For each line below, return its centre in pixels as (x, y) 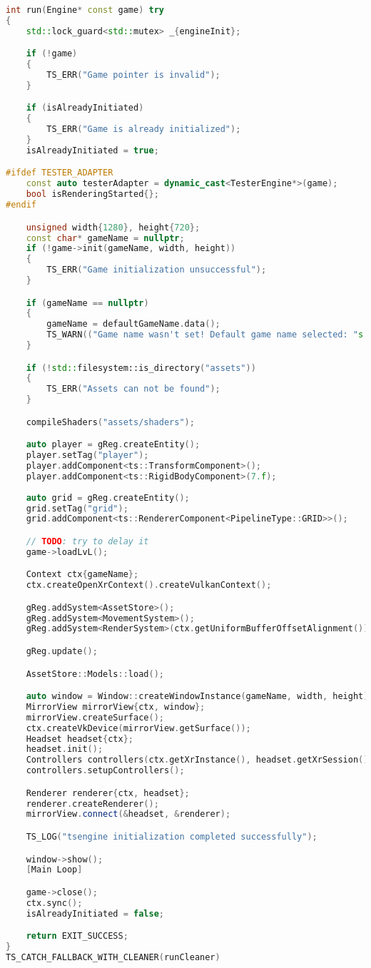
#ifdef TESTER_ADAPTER (60, 173)
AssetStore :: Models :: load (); (95, 674)
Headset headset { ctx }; (80, 739)
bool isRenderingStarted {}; (92, 194)
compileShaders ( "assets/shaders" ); (110, 422)
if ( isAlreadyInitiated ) (85, 108)
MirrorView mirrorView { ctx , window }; (116, 707)
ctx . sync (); (54, 903)
